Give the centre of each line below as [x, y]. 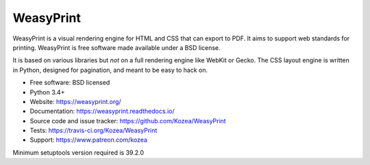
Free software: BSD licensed [70, 83]
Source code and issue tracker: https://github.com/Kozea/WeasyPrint [128, 120]
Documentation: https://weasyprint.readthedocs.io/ [102, 111]
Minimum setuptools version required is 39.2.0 [78, 152]
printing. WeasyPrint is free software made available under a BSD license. [116, 47]
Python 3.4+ [47, 92]
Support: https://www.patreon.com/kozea [88, 140]
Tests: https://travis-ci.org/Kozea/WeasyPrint [94, 131]
